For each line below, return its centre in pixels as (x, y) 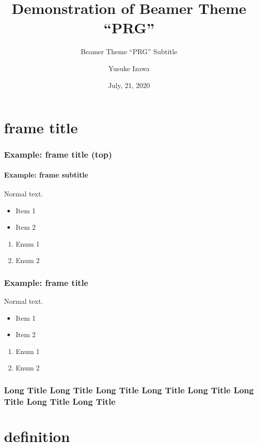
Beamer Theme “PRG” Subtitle (129, 51)
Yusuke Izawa (129, 68)
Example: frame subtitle (46, 174)
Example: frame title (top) (58, 154)
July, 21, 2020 (129, 85)
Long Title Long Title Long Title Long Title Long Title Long (129, 390)
